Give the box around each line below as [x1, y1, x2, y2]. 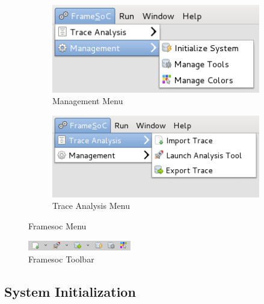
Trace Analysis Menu [52, 199, 130, 212]
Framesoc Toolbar [28, 253, 94, 265]
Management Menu [52, 95, 123, 107]
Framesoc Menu [28, 220, 87, 232]
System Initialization [4, 282, 136, 300]
